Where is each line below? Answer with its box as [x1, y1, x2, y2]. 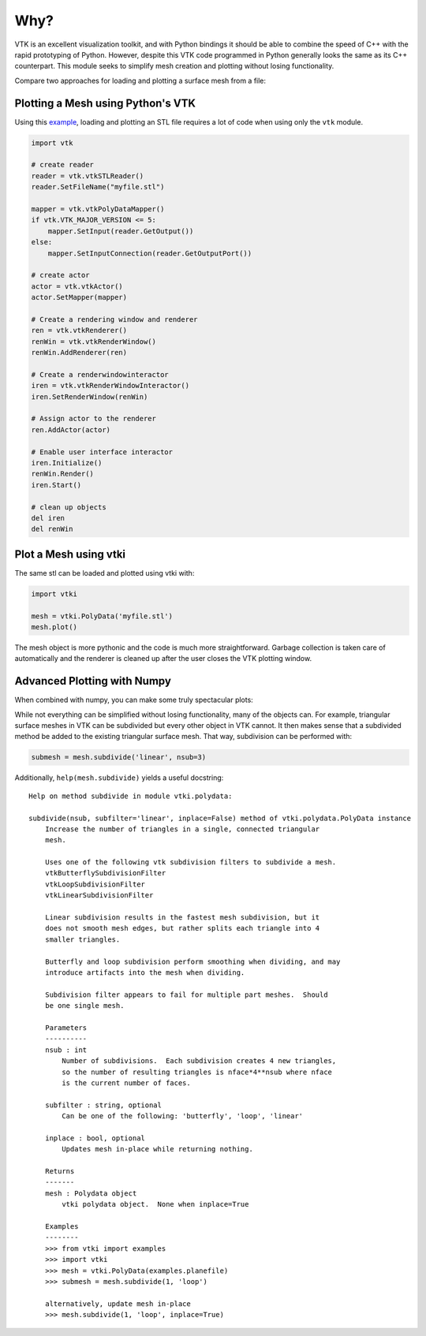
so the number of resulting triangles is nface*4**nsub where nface [62, 1067, 333, 1077]
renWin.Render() [31, 469, 95, 479]
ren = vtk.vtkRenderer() [31, 326, 128, 335]
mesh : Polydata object [44, 1189, 137, 1198]
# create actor [31, 271, 90, 280]
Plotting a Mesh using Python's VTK [14, 96, 196, 110]
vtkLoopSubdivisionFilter [44, 879, 146, 889]
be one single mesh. [44, 1002, 125, 1010]
